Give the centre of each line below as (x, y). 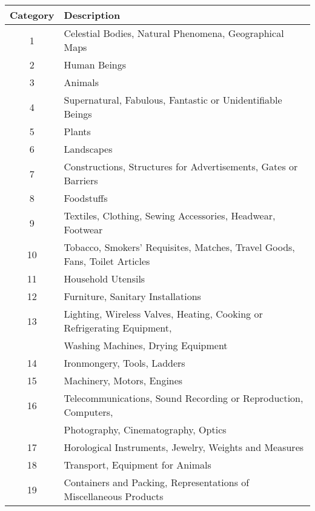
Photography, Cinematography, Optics (145, 429)
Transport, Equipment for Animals (138, 465)
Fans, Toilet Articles (107, 261)
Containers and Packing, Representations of (157, 482)
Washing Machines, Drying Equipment (146, 345)
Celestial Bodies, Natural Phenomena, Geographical (174, 33)
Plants (77, 131)
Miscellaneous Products (114, 496)
